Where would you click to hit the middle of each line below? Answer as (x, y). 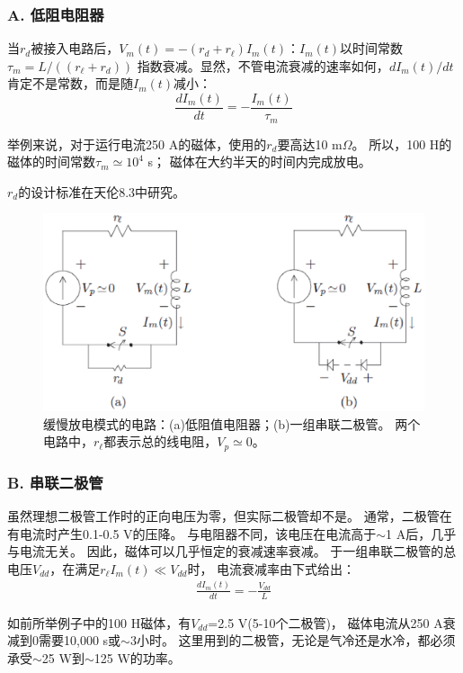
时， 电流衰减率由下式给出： (272, 568)
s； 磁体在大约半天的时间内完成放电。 (259, 162)
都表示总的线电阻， (160, 441)
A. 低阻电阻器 (56, 14)
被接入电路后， (75, 48)
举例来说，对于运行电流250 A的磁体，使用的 (137, 144)
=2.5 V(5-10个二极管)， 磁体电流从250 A (325, 622)
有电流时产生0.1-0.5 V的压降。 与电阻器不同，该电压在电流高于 (192, 533)
